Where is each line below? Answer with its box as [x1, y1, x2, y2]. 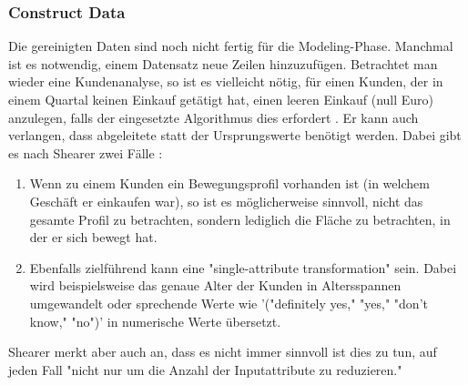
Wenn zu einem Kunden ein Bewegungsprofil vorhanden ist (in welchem [29, 174, 430, 193]
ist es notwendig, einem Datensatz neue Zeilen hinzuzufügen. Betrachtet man [8, 54, 438, 73]
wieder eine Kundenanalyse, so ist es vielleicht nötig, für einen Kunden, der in [8, 72, 443, 91]
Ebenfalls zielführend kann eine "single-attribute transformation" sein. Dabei [29, 258, 457, 277]
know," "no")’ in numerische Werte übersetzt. [29, 311, 281, 330]
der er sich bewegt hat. [29, 228, 158, 247]
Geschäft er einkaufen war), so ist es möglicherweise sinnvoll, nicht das [29, 191, 423, 210]
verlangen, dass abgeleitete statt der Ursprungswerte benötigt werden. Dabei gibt [8, 126, 462, 145]
